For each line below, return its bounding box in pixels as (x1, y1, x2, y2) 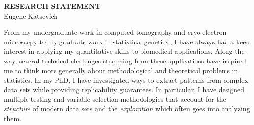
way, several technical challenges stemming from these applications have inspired (4, 55, 246, 65)
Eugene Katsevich (4, 10, 58, 21)
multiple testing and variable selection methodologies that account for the (4, 94, 226, 104)
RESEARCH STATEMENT (4, 1, 101, 11)
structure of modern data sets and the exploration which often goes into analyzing (4, 103, 250, 113)
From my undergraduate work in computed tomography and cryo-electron (4, 27, 226, 37)
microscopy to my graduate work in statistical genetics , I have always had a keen (4, 36, 250, 46)
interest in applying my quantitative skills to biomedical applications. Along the (4, 46, 245, 56)
